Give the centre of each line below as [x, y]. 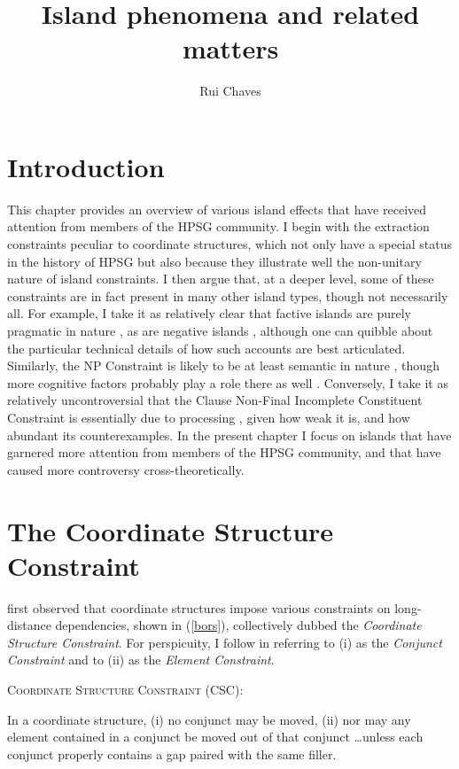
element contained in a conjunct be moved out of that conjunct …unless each [215, 737]
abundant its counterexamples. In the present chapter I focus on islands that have [229, 435]
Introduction [86, 166]
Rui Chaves [230, 91]
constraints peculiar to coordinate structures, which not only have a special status [230, 244]
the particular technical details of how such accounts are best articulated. [206, 348]
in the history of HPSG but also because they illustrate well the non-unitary [214, 261]
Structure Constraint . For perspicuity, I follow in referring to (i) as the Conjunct [225, 642]
